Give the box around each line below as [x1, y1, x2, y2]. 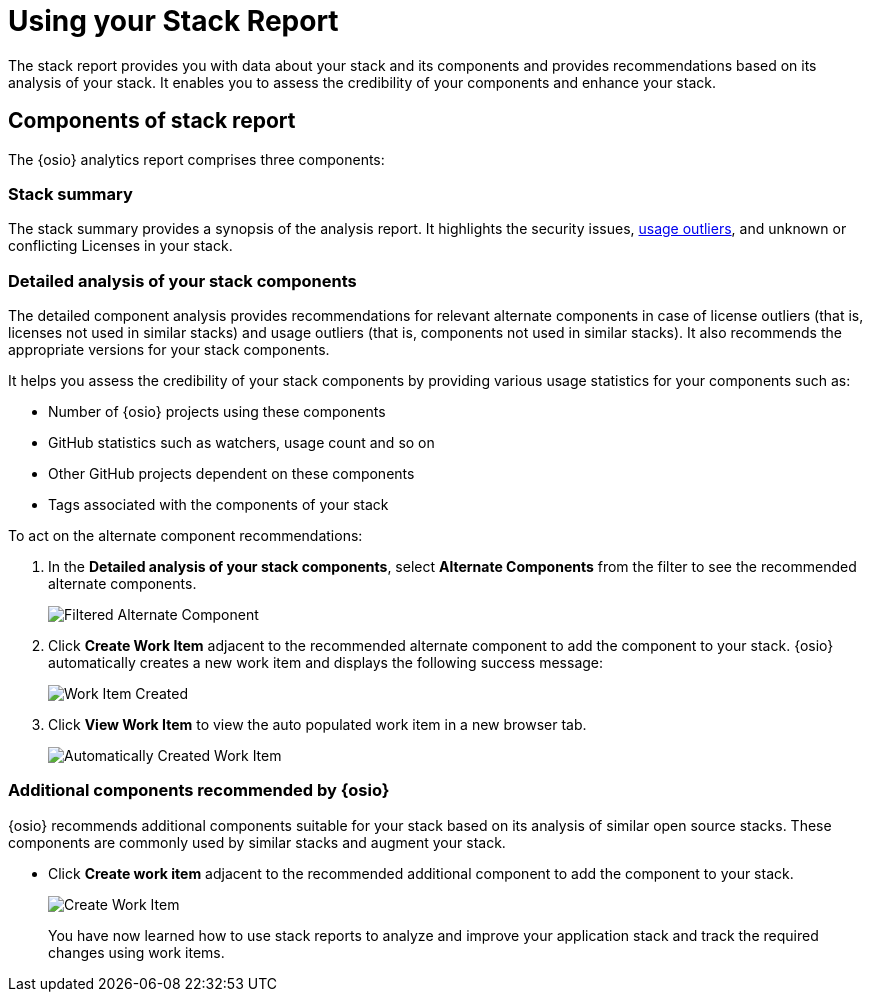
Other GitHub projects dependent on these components [48, 465, 415, 483]
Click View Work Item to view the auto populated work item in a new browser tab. [48, 716, 587, 734]
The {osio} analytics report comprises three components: [8, 150, 385, 168]
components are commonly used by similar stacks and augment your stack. [8, 833, 506, 851]
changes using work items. [48, 943, 225, 961]
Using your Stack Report [8, 4, 339, 38]
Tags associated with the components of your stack [48, 496, 389, 514]
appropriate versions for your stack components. [8, 341, 330, 359]
